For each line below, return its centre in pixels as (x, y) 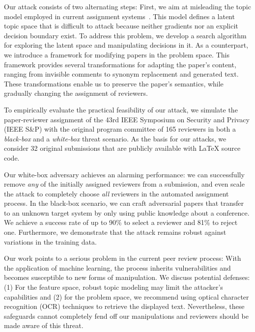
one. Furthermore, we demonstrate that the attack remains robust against (115, 232)
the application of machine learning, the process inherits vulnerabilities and (117, 267)
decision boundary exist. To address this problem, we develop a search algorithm (125, 35)
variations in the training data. (50, 241)
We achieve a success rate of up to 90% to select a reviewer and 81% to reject (121, 222)
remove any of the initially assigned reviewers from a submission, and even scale (124, 184)
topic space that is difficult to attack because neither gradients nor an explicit (121, 26)
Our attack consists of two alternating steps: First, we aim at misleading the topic (127, 6)
